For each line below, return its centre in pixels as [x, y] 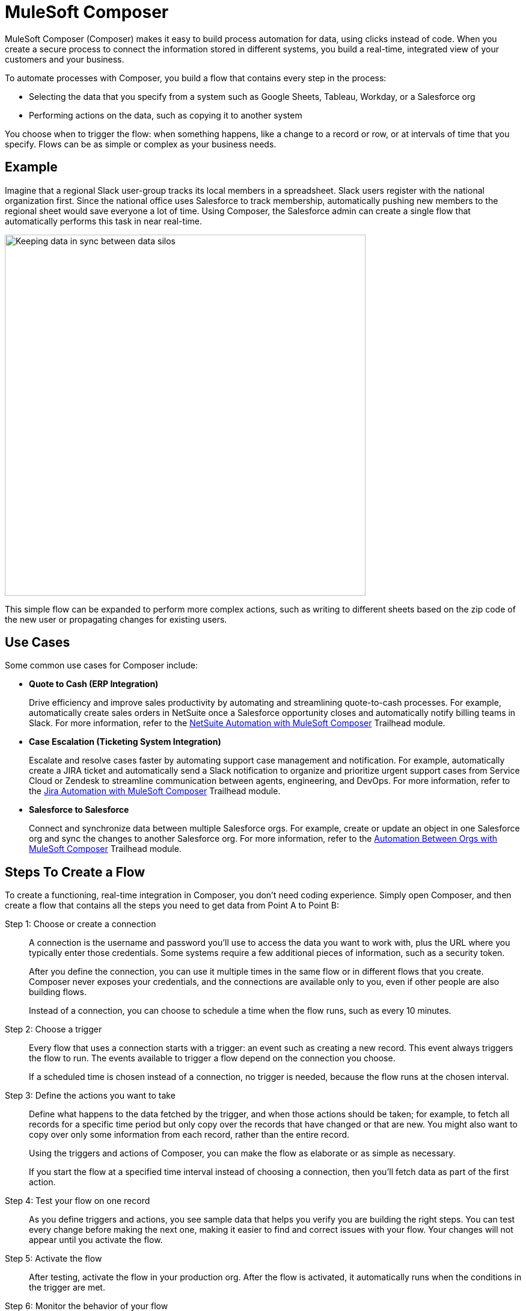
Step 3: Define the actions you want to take [90, 1096]
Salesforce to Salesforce [79, 810]
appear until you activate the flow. [96, 1240]
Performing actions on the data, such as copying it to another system [166, 115]
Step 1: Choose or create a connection [81, 924]
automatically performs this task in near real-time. [103, 221]
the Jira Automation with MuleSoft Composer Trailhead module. [155, 791]
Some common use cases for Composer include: [101, 665]
